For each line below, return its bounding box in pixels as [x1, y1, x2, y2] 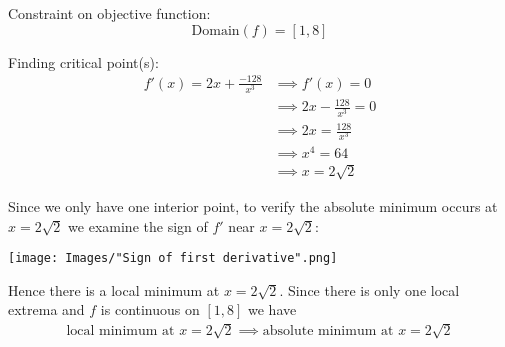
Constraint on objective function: [8, 3, 211, 23]
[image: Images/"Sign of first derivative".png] [8, 251, 338, 266]
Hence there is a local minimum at [8, 279, 220, 300]
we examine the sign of [68, 215, 208, 236]
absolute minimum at [262, 323, 394, 338]
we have [248, 299, 297, 320]
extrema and [8, 299, 85, 320]
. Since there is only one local [279, 279, 460, 300]
